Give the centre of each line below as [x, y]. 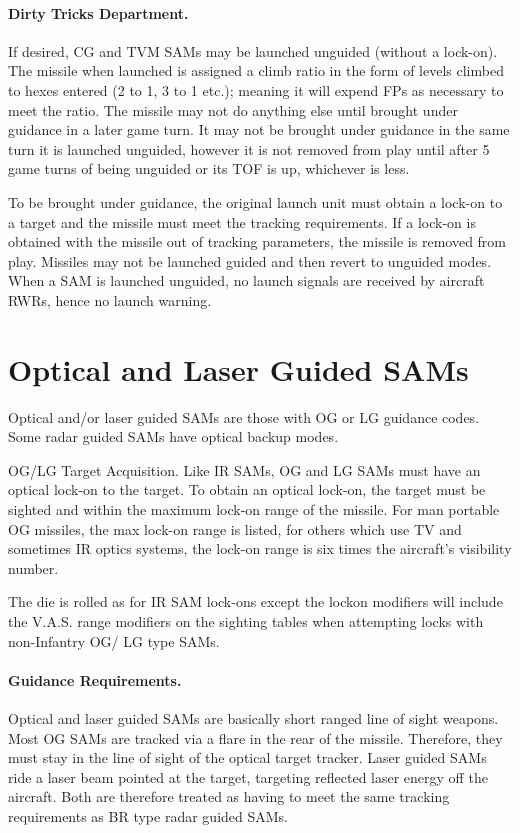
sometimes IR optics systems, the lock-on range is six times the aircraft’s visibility [260, 548]
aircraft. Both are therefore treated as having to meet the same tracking [229, 796]
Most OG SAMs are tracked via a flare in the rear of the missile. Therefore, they [255, 737]
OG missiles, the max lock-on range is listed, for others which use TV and [235, 528]
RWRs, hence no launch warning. [110, 299]
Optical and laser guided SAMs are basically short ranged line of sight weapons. [253, 717]
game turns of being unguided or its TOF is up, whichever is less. [209, 168]
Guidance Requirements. [95, 679]
